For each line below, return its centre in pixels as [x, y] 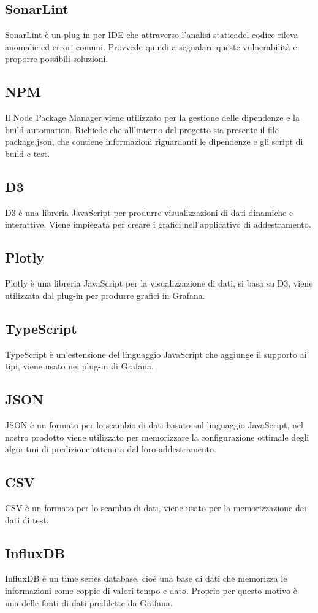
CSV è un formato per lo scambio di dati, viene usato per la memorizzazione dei [156, 507]
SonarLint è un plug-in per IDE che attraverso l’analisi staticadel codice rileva [152, 35]
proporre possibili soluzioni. [57, 59]
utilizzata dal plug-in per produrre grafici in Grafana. [105, 295]
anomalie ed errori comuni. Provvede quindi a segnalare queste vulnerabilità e [151, 46]
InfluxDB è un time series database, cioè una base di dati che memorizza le [146, 578]
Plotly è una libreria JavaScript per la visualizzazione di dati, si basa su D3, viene [159, 283]
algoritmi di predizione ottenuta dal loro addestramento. [111, 449]
